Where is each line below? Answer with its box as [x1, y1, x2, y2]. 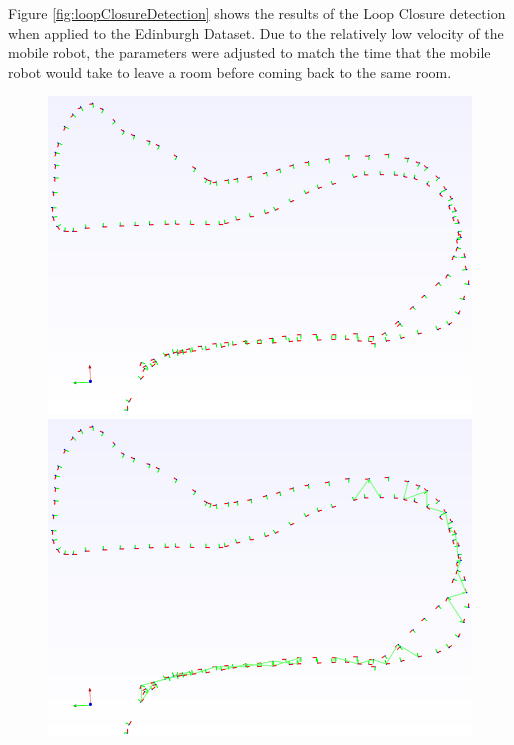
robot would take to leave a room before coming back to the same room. [8, 61, 452, 82]
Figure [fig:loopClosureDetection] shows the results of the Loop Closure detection [8, 3, 506, 23]
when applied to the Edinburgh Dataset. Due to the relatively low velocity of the [8, 22, 504, 43]
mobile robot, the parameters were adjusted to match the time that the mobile [8, 42, 491, 63]
